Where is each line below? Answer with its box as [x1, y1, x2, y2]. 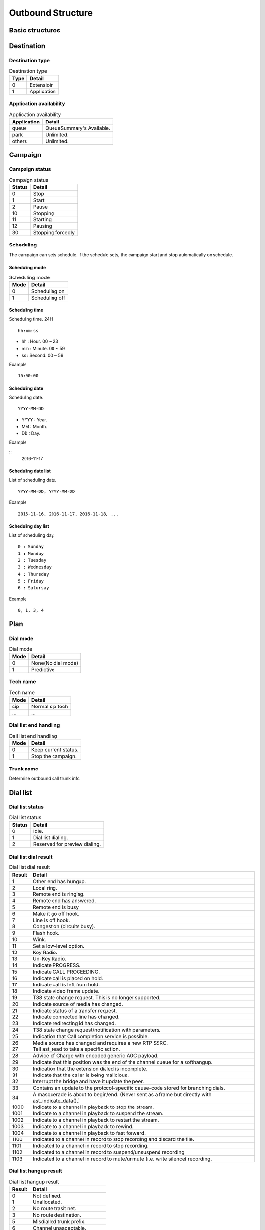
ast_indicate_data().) [32, 1097, 80, 1104]
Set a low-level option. [32, 942, 85, 949]
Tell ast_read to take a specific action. [32, 1045, 120, 1052]
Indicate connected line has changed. [32, 1014, 120, 1020]
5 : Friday [18, 578, 44, 584]
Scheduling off [31, 294, 66, 301]
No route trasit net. [32, 1205, 77, 1212]
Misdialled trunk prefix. [32, 1218, 86, 1225]
